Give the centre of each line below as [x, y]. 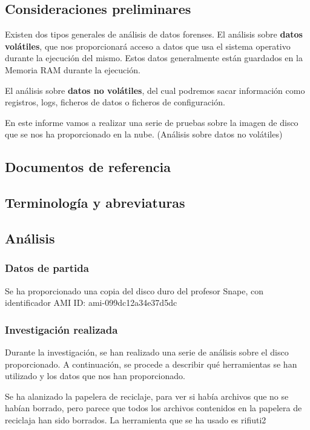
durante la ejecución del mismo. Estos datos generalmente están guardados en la [154, 58]
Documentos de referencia [88, 167]
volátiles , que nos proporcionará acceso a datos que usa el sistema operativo [148, 46]
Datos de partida [47, 268]
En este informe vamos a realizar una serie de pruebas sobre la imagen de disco [152, 122]
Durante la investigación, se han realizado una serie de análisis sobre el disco [147, 352]
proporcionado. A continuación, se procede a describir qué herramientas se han [151, 364]
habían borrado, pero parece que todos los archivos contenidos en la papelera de [153, 408]
